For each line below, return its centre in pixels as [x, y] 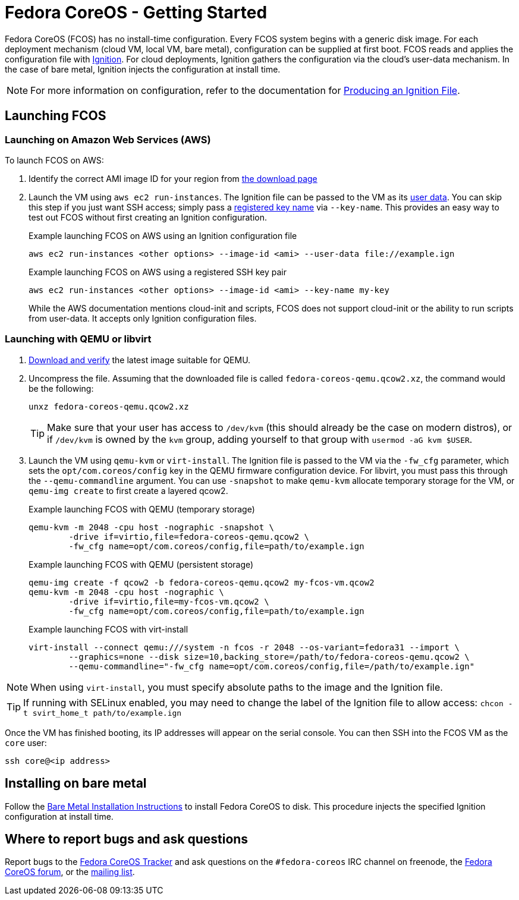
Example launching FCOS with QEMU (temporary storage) [142, 509]
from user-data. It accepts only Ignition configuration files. [143, 318]
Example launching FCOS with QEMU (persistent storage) [141, 564]
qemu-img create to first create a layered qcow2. [128, 490]
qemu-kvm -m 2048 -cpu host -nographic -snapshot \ [152, 527]
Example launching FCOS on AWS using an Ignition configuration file [163, 235]
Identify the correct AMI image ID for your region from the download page [173, 178]
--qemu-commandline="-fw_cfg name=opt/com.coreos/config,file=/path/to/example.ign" [272, 666]
